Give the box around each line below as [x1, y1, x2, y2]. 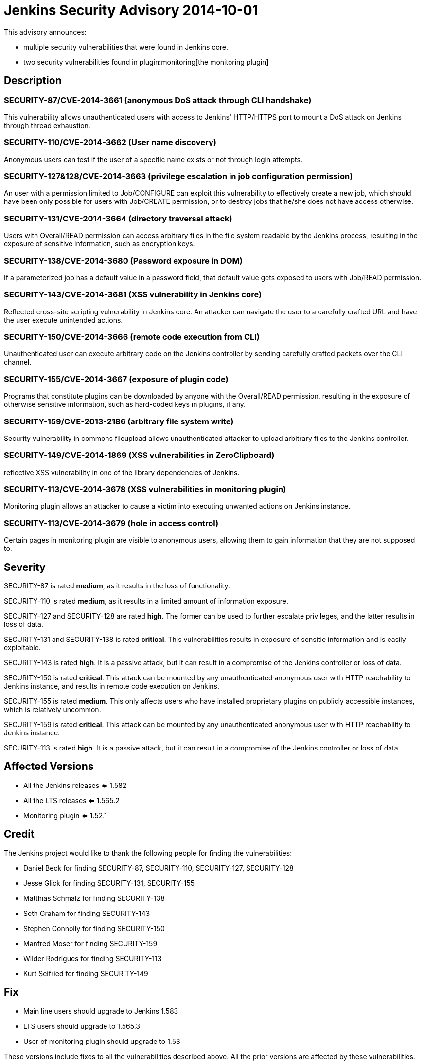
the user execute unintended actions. [4, 315, 123, 324]
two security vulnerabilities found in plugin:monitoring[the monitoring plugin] [23, 57, 269, 66]
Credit [4, 828, 35, 841]
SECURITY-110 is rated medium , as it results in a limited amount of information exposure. [4, 597, 289, 605]
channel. [4, 358, 32, 366]
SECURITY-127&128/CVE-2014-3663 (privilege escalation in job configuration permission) [4, 171, 353, 182]
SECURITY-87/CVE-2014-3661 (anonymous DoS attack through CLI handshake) [4, 95, 312, 105]
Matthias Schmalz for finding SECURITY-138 [23, 894, 165, 902]
